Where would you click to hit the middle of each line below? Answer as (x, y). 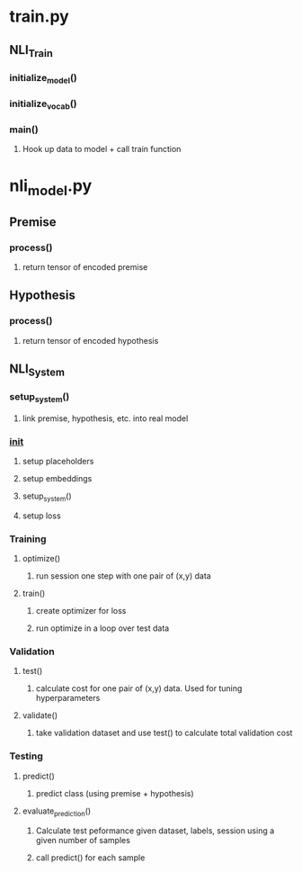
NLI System (37, 370)
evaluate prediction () (57, 812)
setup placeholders (58, 462)
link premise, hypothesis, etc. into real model (105, 418)
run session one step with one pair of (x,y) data (123, 576)
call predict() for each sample (90, 858)
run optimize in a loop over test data (102, 628)
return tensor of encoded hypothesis (90, 340)
